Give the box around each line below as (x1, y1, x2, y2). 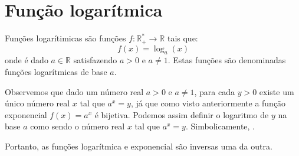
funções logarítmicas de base (5, 65, 107, 77)
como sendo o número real (30, 120, 125, 132)
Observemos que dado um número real (5, 85, 144, 97)
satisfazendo (73, 54, 117, 66)
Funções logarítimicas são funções (5, 32, 126, 44)
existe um (259, 85, 294, 97)
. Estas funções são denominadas (167, 54, 286, 66)
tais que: (167, 32, 198, 44)
